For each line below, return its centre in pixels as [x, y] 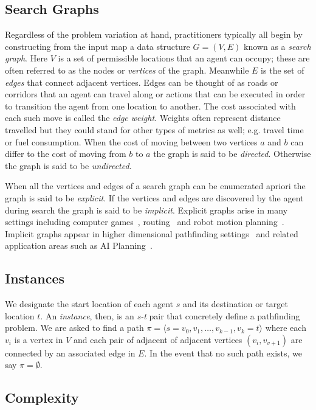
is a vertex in [39, 339]
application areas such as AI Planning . [79, 245]
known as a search [277, 46]
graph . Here [26, 58]
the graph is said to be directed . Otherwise [232, 154]
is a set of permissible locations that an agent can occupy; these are [184, 58]
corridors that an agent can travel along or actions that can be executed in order [155, 94]
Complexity [42, 398]
